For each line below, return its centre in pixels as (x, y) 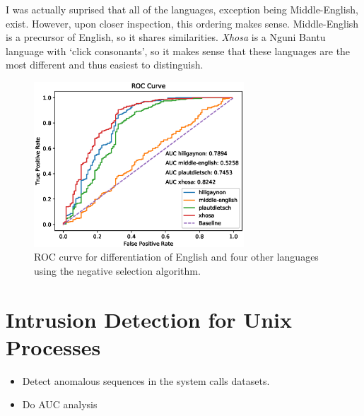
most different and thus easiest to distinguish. (105, 65)
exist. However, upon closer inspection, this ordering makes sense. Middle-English (182, 23)
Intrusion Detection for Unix (149, 319)
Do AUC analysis (60, 404)
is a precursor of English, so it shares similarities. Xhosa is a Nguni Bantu (166, 37)
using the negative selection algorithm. (117, 270)
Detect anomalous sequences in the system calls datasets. (146, 380)
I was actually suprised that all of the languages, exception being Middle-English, (182, 9)
